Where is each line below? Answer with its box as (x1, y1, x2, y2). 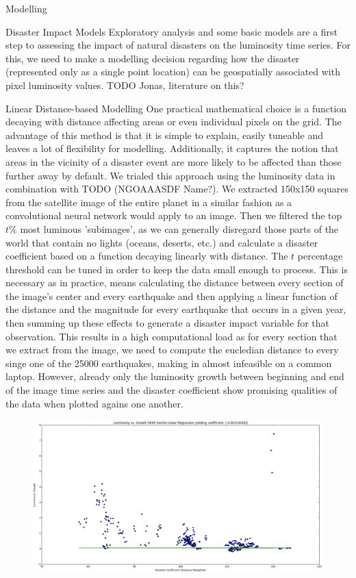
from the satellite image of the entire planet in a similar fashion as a (5, 194, 292, 209)
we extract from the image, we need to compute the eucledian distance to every (5, 342, 339, 357)
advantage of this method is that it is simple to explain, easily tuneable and (5, 127, 323, 142)
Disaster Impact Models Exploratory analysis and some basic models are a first (5, 24, 338, 38)
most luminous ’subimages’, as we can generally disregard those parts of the (20, 221, 339, 236)
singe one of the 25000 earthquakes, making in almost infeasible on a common (5, 355, 332, 370)
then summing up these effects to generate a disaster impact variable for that (5, 316, 329, 330)
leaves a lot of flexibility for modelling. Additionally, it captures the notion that (5, 141, 339, 155)
